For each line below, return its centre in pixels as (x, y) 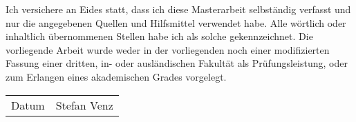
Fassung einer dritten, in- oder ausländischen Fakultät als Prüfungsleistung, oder (177, 63)
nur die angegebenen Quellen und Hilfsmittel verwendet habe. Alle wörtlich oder (176, 22)
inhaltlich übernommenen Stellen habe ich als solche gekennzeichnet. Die (159, 36)
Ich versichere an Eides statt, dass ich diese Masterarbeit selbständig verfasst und (178, 9)
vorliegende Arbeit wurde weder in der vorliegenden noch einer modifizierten (168, 49)
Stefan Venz (84, 105)
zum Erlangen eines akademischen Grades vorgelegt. (116, 76)
